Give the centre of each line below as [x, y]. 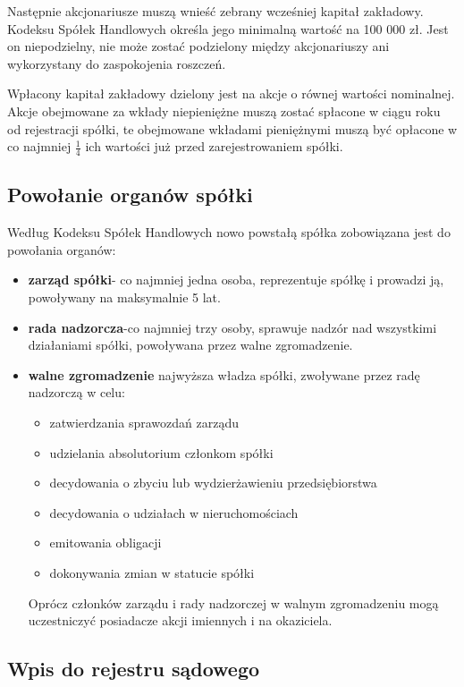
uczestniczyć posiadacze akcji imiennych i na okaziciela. [180, 620]
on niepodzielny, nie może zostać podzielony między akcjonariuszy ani [198, 46]
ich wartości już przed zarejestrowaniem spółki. [214, 146]
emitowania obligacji [105, 543]
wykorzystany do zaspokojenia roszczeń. [117, 63]
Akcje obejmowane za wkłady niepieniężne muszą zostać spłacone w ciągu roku [224, 110]
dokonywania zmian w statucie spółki [152, 572]
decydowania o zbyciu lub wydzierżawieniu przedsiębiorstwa [213, 483]
